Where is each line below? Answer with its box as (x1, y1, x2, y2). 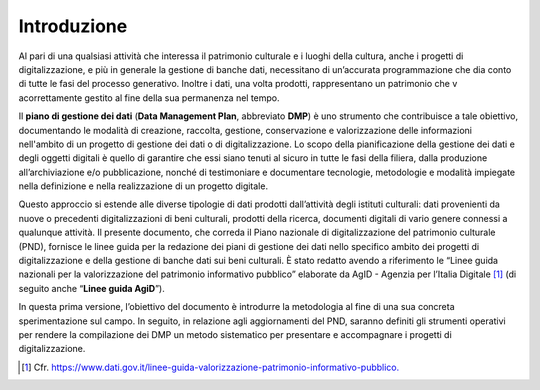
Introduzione (18, 15, 128, 37)
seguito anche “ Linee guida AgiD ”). (18, 282, 165, 294)
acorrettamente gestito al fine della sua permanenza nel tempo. (18, 91, 280, 104)
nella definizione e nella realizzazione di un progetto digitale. (18, 180, 269, 192)
